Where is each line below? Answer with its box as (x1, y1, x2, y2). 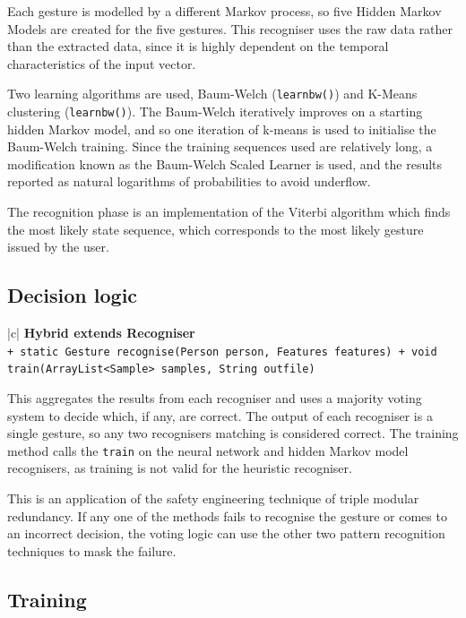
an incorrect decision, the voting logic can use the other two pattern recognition (7, 524, 445, 543)
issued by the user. (7, 237, 109, 256)
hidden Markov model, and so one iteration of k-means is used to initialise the (7, 119, 436, 138)
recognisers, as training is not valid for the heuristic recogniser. (7, 459, 352, 477)
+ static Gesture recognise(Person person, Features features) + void (7, 345, 437, 358)
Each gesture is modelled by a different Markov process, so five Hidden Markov (7, 2, 442, 20)
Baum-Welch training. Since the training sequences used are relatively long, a (7, 137, 433, 156)
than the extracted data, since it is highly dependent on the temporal (7, 37, 389, 56)
